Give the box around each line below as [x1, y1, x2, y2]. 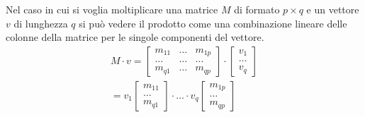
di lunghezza [13, 16, 68, 30]
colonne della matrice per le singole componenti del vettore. [6, 30, 264, 44]
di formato [234, 2, 280, 16]
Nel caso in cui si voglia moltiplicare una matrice [6, 2, 218, 16]
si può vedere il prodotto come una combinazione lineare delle [79, 16, 347, 30]
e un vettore [306, 2, 359, 16]
